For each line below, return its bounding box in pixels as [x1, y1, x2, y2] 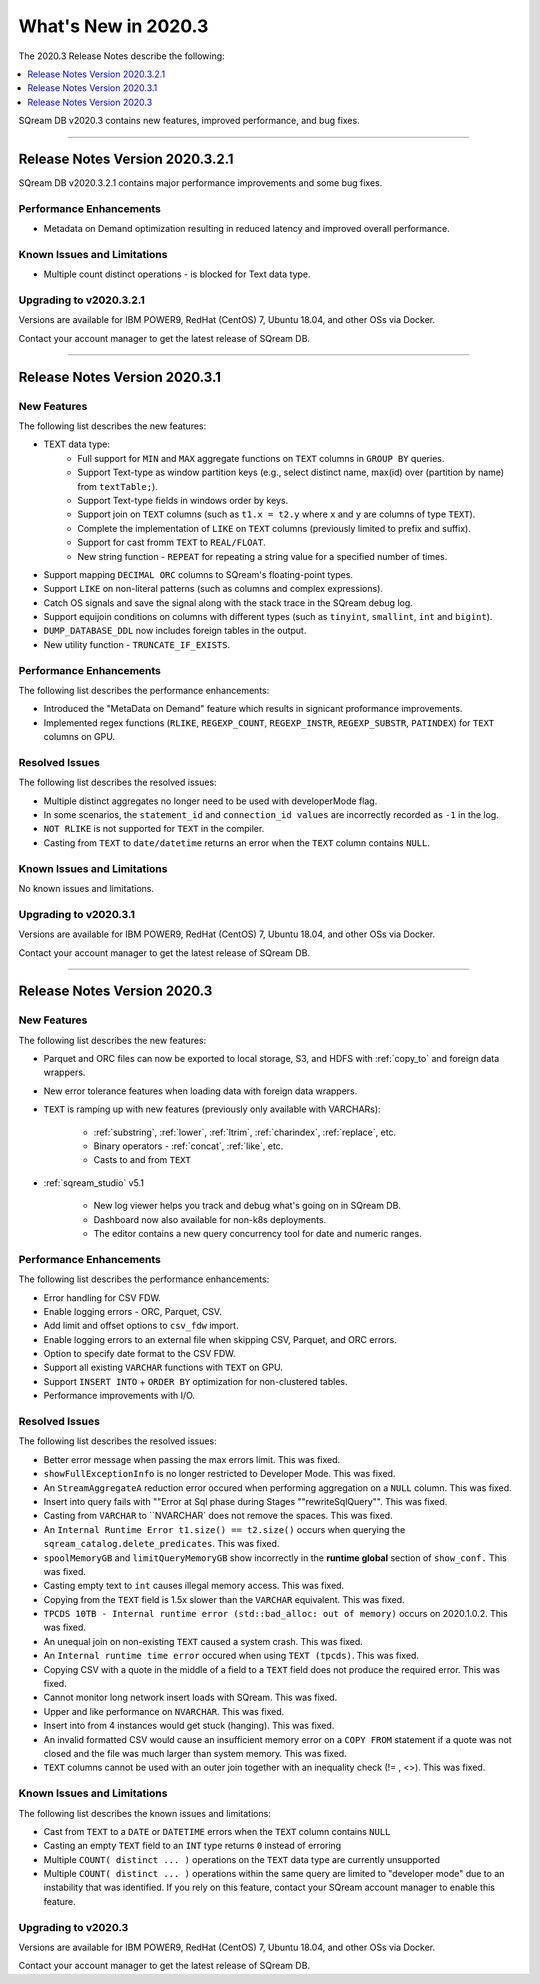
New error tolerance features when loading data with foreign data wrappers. [43, 1085, 358, 1097]
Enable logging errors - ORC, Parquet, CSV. [43, 1305, 222, 1317]
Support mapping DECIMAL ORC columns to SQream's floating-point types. [43, 568, 354, 580]
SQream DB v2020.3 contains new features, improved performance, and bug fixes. [18, 115, 360, 127]
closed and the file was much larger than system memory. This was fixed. [43, 1747, 347, 1759]
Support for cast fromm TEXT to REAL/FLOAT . [77, 536, 266, 549]
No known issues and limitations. [18, 883, 155, 894]
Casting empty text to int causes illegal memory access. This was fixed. [43, 1580, 345, 1592]
